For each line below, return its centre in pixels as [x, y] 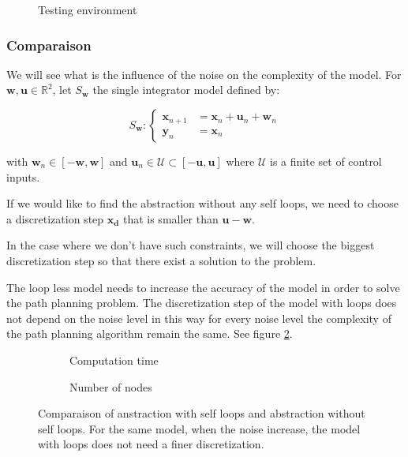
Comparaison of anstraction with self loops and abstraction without [202, 413]
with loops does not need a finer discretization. [151, 444]
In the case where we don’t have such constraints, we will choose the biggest [191, 245]
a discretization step [55, 218]
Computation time [114, 360]
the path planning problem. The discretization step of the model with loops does [202, 303]
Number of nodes [111, 386]
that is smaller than [170, 218]
